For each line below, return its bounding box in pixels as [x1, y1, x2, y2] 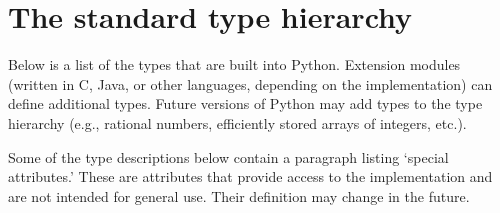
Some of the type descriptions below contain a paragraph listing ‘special [8, 146, 449, 167]
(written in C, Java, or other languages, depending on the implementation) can [8, 73, 493, 94]
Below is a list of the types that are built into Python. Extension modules [8, 54, 461, 75]
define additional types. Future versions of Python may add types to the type [8, 93, 483, 114]
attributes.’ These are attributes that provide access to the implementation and [8, 166, 493, 187]
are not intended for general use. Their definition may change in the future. [8, 185, 470, 206]
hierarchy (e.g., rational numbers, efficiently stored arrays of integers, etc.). [8, 112, 467, 133]
